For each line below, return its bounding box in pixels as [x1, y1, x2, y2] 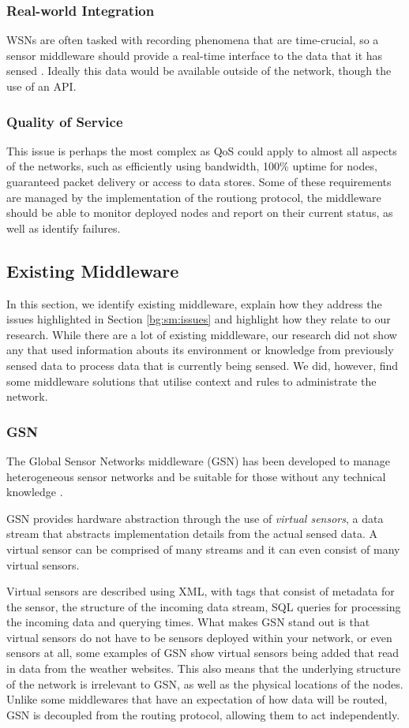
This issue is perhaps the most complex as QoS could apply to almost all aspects [6, 142, 397, 159]
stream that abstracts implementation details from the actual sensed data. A [6, 525, 377, 542]
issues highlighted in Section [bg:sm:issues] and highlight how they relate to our [6, 311, 391, 327]
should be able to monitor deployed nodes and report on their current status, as [6, 204, 393, 221]
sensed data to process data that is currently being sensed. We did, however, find [6, 357, 399, 373]
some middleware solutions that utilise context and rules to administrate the [6, 372, 377, 389]
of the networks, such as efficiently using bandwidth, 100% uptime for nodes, [6, 158, 377, 174]
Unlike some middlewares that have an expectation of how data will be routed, [6, 691, 388, 707]
